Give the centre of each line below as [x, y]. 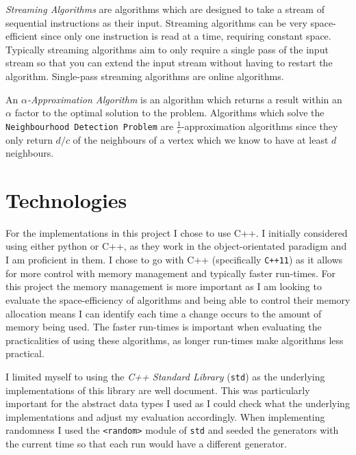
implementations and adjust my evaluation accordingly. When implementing [165, 416]
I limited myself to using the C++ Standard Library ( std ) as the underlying [165, 376]
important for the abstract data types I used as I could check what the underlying [178, 403]
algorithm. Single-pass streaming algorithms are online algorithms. [145, 76]
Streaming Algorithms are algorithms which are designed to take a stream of [165, 9]
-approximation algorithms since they [259, 126]
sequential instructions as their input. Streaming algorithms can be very [156, 22]
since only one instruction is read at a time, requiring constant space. [186, 36]
